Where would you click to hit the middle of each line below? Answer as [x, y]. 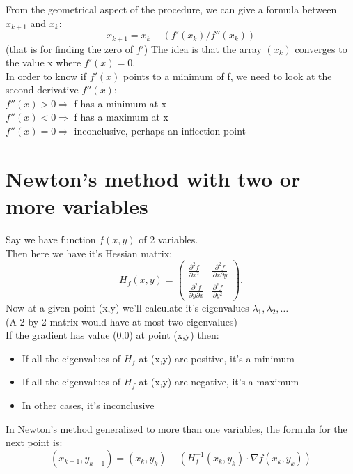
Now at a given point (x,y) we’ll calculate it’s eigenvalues [127, 308]
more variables [77, 206]
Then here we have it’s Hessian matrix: [89, 253]
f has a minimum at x [120, 103]
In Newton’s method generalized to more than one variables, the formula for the [176, 428]
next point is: [34, 442]
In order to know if [46, 76]
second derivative [42, 90]
